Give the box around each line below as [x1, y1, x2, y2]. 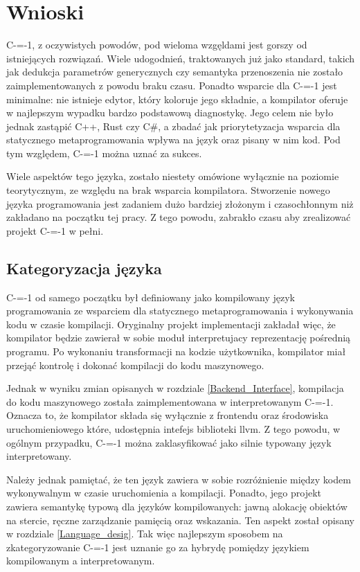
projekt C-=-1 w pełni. [6, 223, 104, 238]
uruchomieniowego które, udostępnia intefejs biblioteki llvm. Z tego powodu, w [6, 421, 341, 436]
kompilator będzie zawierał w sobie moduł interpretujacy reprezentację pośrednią [6, 330, 351, 345]
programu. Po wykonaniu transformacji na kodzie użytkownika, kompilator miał [6, 344, 346, 359]
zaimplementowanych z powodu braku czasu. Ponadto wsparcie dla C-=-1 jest [6, 78, 337, 92]
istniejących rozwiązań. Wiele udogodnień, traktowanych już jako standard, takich [6, 51, 355, 65]
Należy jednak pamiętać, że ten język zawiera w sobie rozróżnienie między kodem [6, 472, 351, 486]
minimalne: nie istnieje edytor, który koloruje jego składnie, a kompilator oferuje [6, 91, 348, 106]
